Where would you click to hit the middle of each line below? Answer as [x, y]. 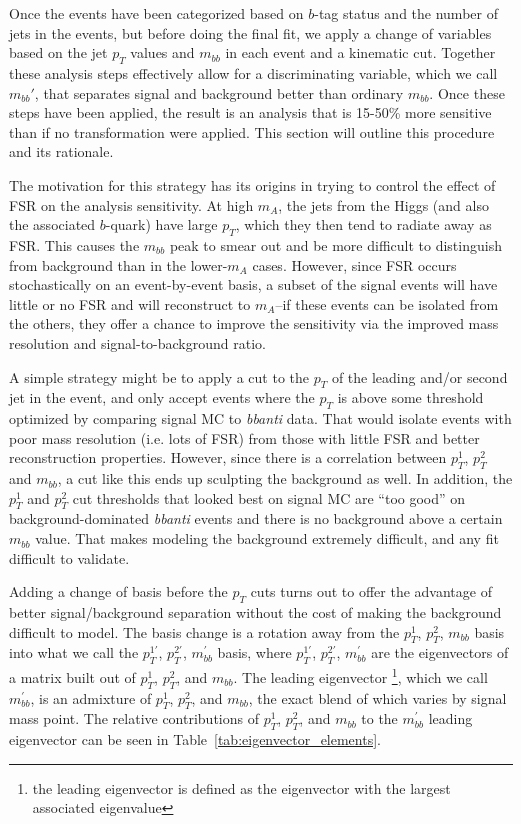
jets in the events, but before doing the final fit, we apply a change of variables [250, 32]
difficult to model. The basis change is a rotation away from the [204, 631]
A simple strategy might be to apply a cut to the [159, 376]
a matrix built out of [72, 676]
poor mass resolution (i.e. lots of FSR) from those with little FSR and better [244, 437]
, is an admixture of [91, 697]
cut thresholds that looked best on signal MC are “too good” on [269, 497]
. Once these [467, 92]
